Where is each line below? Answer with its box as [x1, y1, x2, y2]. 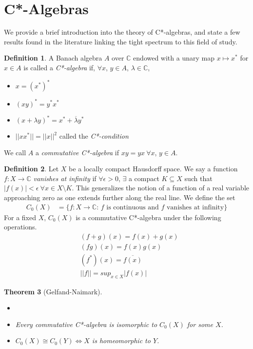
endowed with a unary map [133, 53, 214, 63]
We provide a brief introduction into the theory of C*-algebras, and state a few [4, 27, 240, 37]
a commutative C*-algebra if [35, 147, 119, 157]
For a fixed [4, 212, 36, 222]
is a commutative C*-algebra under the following [76, 212, 221, 222]
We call [4, 147, 26, 157]
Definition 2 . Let [4, 164, 59, 174]
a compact [128, 173, 159, 183]
